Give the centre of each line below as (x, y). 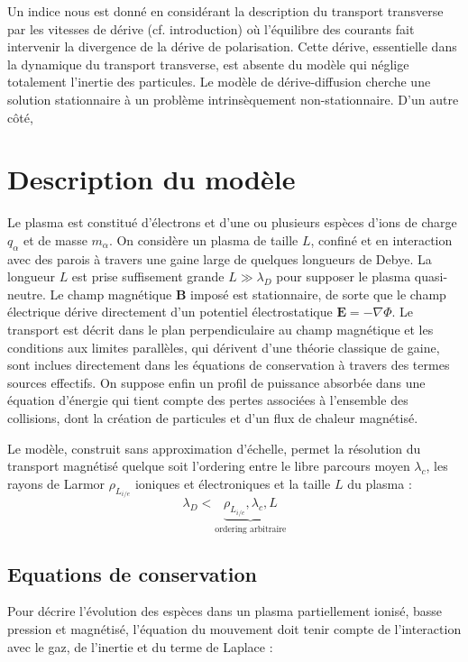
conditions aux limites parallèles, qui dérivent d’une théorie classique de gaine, (224, 347)
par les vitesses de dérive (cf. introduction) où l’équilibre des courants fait (211, 28)
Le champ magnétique (111, 294)
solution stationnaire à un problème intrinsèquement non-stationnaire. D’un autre (233, 99)
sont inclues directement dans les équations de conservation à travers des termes (229, 365)
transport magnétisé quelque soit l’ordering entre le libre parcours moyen (209, 466)
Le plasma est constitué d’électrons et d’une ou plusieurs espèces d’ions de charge (232, 222)
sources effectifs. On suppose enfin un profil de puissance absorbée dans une (216, 382)
